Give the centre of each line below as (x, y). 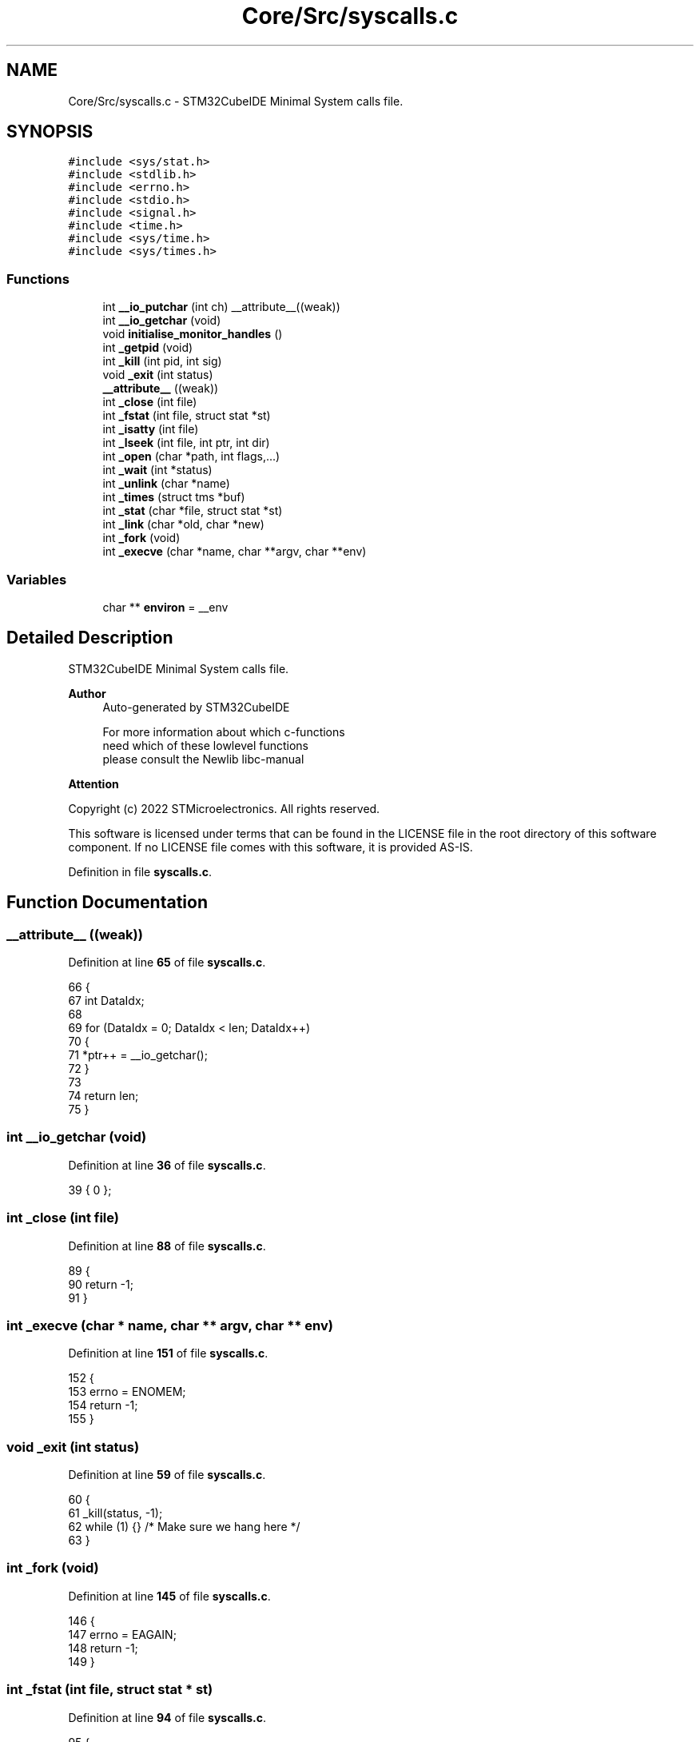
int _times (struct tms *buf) (174, 497)
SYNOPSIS (50, 132)
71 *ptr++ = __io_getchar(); (138, 1055)
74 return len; (103, 1096)
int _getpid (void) (148, 348)
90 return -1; (101, 1284)
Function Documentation (107, 903)
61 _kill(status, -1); (115, 1513)
